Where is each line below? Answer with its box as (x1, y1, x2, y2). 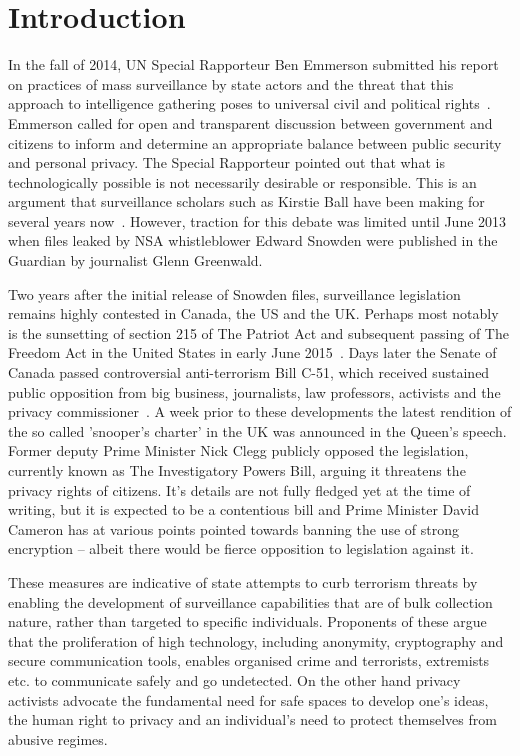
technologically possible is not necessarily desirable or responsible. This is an (8, 171, 477, 192)
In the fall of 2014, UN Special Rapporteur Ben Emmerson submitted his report (8, 54, 499, 75)
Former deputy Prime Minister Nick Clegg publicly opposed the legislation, (8, 440, 469, 461)
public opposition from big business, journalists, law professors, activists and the (8, 381, 501, 402)
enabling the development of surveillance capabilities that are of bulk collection (8, 591, 493, 612)
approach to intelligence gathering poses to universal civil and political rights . (8, 93, 491, 114)
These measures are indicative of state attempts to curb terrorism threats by (8, 571, 478, 592)
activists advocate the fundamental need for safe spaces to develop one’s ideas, (8, 689, 489, 710)
